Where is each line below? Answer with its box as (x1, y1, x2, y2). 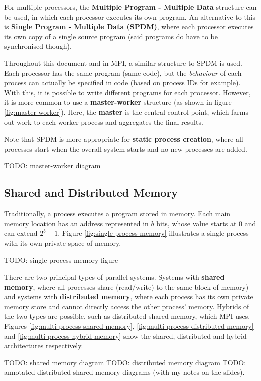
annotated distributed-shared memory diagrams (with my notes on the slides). (4, 367, 245, 377)
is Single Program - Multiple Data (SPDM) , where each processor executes (4, 21, 254, 32)
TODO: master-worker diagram (4, 160, 101, 171)
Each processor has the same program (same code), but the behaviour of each (4, 67, 242, 78)
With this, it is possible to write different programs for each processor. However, (4, 87, 251, 97)
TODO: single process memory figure (4, 255, 118, 265)
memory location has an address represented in (4, 218, 149, 228)
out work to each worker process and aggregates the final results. (4, 116, 203, 127)
